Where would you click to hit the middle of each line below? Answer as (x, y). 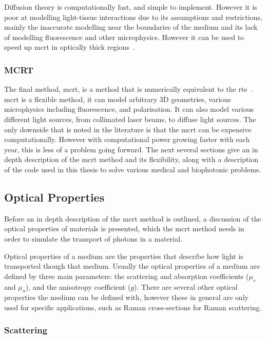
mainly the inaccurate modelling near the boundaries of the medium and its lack (131, 27)
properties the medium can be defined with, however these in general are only (126, 297)
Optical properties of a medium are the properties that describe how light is (124, 256)
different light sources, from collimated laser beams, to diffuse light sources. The (130, 119)
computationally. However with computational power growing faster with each (127, 139)
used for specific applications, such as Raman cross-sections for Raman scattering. (133, 307)
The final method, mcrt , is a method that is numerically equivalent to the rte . (129, 89)
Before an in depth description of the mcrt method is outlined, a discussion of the (133, 218)
